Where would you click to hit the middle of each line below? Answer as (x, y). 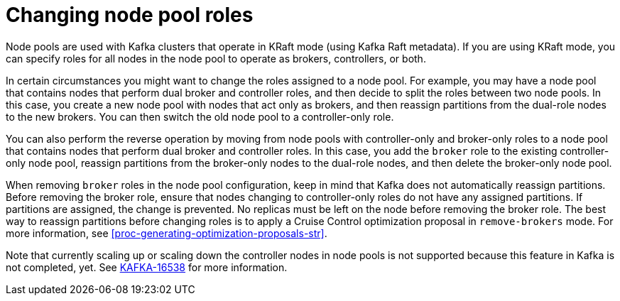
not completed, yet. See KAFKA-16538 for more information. (147, 267)
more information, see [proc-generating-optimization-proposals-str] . (167, 233)
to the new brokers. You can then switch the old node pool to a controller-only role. (200, 116)
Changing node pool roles (130, 15)
